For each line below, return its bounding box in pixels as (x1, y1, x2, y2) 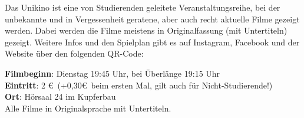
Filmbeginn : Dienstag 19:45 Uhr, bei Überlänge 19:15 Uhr (5, 67, 220, 79)
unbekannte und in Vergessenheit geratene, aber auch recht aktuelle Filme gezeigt (5, 12, 300, 25)
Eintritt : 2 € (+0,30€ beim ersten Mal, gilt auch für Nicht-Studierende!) (5, 78, 273, 91)
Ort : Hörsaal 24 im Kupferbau (5, 90, 116, 103)
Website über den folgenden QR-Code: (5, 47, 144, 60)
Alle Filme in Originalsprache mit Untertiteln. (5, 101, 171, 114)
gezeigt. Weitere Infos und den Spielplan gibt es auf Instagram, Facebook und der (5, 35, 300, 48)
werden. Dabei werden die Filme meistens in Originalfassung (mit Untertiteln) (5, 24, 288, 37)
